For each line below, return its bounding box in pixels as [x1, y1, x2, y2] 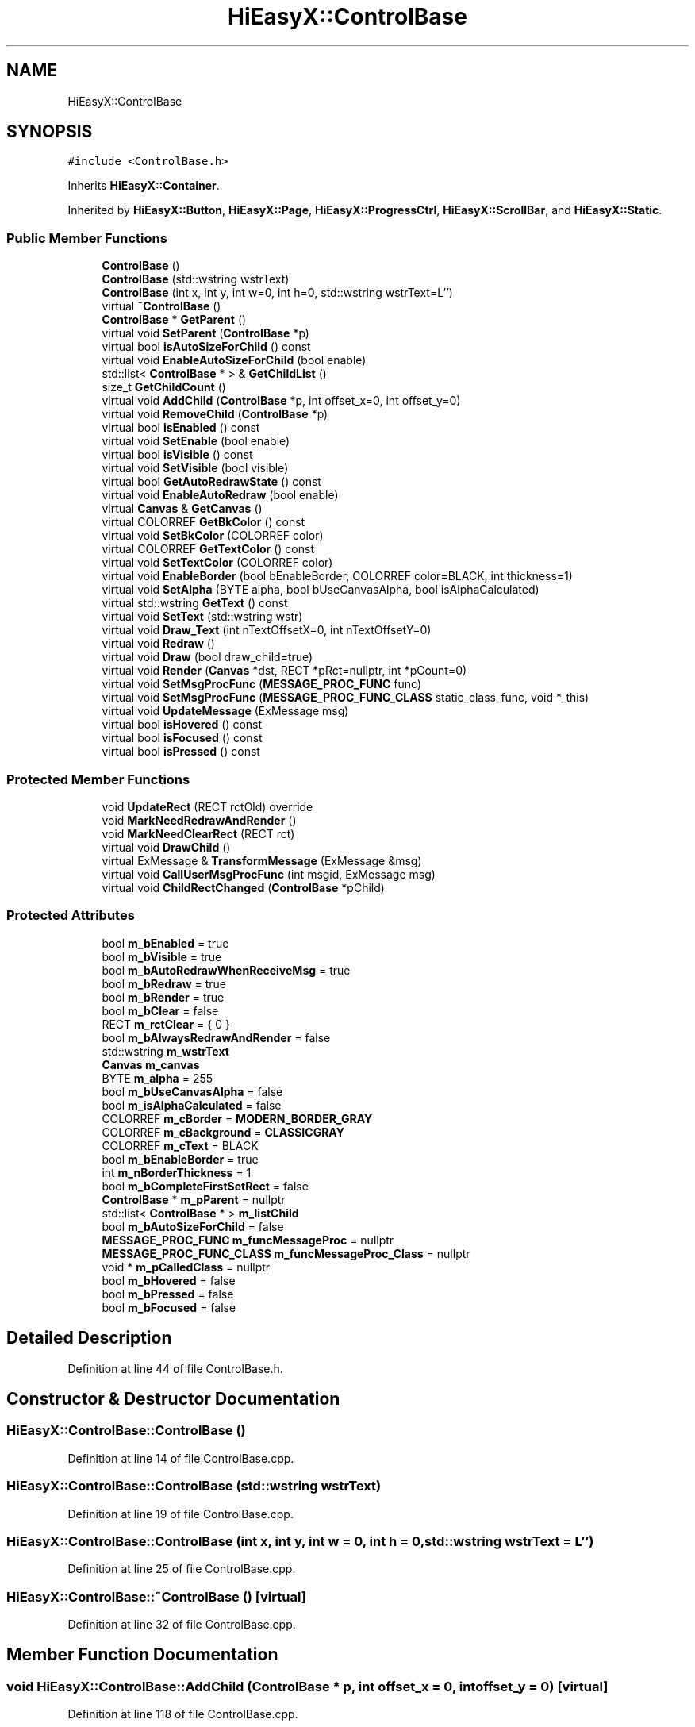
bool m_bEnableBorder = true [102, 1152, 259, 1166]
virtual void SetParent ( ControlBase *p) [102, 326, 309, 340]
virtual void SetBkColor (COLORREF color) [102, 529, 324, 543]
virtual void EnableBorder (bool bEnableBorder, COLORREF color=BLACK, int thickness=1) [102, 569, 573, 583]
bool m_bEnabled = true [102, 936, 229, 950]
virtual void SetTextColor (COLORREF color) [102, 556, 333, 570]
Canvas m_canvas [102, 1057, 200, 1071]
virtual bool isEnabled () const [102, 421, 260, 435]
